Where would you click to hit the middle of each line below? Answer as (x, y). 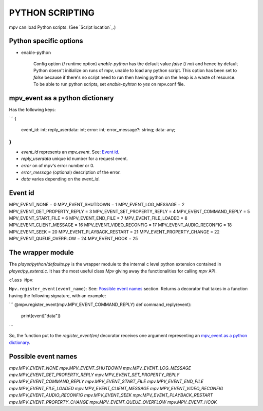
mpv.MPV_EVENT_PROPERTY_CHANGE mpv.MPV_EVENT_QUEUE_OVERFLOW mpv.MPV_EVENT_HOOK (113, 402)
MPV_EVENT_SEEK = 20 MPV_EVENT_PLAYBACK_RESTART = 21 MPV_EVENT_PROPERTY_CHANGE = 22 (114, 232)
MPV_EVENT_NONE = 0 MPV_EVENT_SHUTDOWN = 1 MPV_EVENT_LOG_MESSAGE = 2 (97, 205)
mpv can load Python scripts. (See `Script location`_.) (63, 27)
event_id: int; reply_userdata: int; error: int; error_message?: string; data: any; (98, 129)
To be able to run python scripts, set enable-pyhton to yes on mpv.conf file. (109, 84)
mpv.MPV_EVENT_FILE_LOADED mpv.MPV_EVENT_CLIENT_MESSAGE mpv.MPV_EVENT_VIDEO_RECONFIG (116, 388)
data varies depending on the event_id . (60, 179)
